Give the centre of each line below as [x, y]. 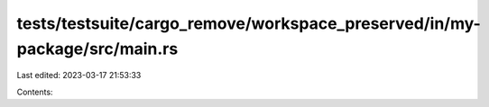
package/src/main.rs [97, 49]
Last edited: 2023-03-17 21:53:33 [79, 76]
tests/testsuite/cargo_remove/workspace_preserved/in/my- [249, 23]
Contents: [35, 92]
